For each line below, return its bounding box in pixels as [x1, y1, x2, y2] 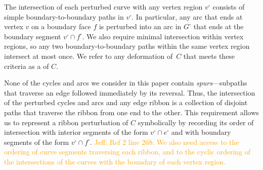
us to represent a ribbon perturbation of [4, 117, 128, 127]
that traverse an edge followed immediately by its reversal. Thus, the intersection [4, 87, 255, 98]
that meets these [183, 50, 235, 61]
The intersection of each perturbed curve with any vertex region [4, 2, 203, 12]
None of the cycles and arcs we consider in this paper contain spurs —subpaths [4, 77, 247, 88]
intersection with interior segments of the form [4, 127, 148, 137]
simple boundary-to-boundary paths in [4, 11, 124, 22]
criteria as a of [4, 60, 49, 71]
